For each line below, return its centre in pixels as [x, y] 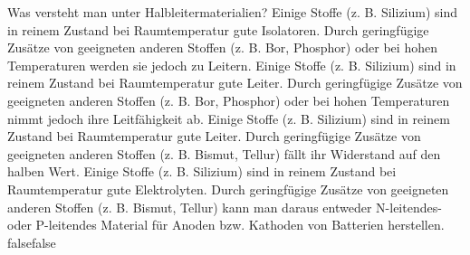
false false [32, 242]
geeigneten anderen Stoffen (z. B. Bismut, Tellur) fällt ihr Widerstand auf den [224, 153]
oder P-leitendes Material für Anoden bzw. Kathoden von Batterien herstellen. [226, 225]
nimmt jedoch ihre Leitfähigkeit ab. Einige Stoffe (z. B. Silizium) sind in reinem [229, 118]
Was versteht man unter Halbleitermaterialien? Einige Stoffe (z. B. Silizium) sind [233, 12]
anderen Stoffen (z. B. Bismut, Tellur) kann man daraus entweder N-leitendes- [225, 207]
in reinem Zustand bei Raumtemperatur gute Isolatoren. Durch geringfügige [218, 29]
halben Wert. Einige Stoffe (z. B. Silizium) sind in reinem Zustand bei [202, 171]
